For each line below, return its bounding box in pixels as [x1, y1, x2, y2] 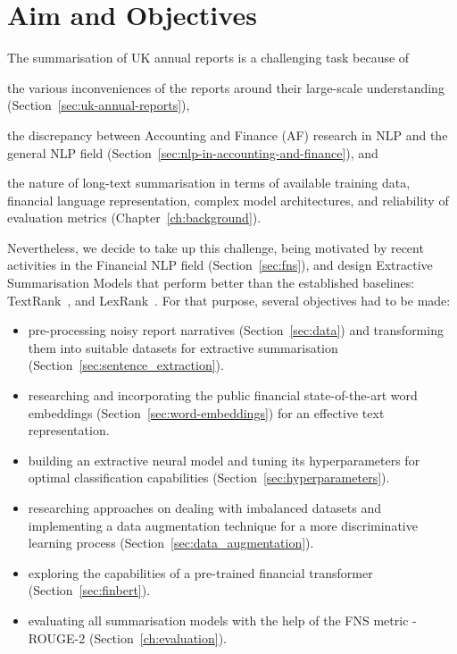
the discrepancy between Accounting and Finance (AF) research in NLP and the [7, 125, 448, 144]
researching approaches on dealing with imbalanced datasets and [28, 499, 381, 516]
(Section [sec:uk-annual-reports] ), [7, 96, 190, 114]
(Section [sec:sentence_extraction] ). [28, 356, 224, 374]
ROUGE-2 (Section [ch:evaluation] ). [28, 628, 227, 647]
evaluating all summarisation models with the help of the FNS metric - [28, 610, 417, 629]
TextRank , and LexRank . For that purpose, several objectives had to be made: [7, 290, 451, 309]
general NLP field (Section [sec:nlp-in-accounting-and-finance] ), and [7, 143, 378, 162]
